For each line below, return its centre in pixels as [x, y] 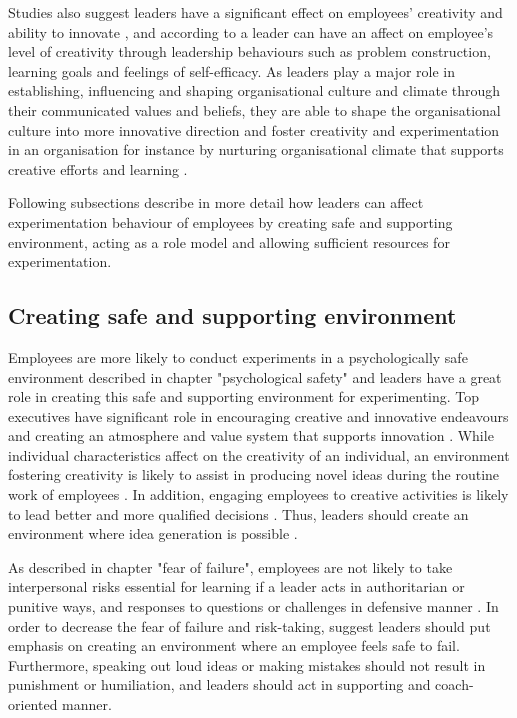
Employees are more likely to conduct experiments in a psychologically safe [238, 356]
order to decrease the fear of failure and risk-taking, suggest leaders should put [249, 625]
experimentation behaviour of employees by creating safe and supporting [230, 221]
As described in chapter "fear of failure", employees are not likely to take [230, 566]
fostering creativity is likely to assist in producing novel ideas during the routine [254, 474]
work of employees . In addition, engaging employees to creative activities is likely [258, 494]
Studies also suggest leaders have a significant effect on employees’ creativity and [255, 12]
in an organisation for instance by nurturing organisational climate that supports [256, 149]
